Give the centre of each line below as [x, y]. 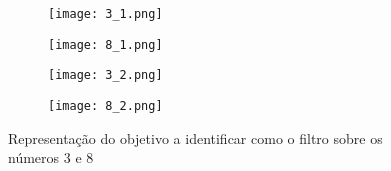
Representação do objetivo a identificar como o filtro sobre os [195, 137]
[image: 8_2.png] [105, 105]
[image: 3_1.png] [105, 14]
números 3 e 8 [51, 157]
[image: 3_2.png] [105, 75]
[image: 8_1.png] [105, 44]
